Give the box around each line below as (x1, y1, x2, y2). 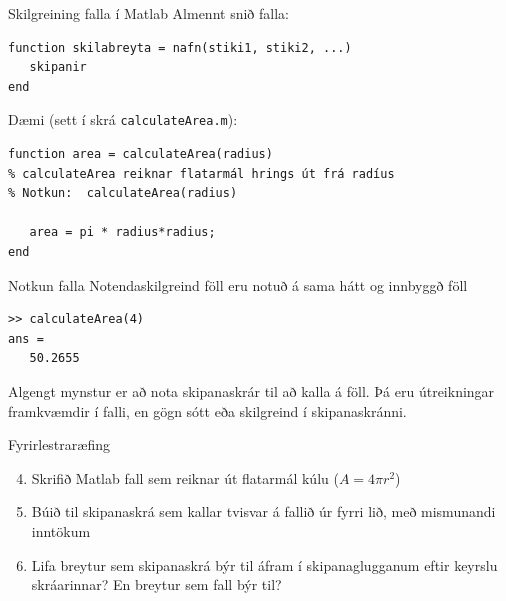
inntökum (31, 520, 91, 541)
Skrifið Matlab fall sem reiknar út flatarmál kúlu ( (31, 467, 339, 488)
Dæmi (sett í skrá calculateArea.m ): (8, 109, 238, 130)
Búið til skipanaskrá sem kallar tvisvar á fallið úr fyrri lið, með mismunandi (31, 501, 496, 522)
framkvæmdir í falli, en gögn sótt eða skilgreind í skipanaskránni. (8, 400, 407, 421)
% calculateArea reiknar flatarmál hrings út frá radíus (8, 166, 395, 181)
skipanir (29, 60, 87, 75)
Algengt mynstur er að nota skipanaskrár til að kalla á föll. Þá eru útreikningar (8, 380, 495, 401)
